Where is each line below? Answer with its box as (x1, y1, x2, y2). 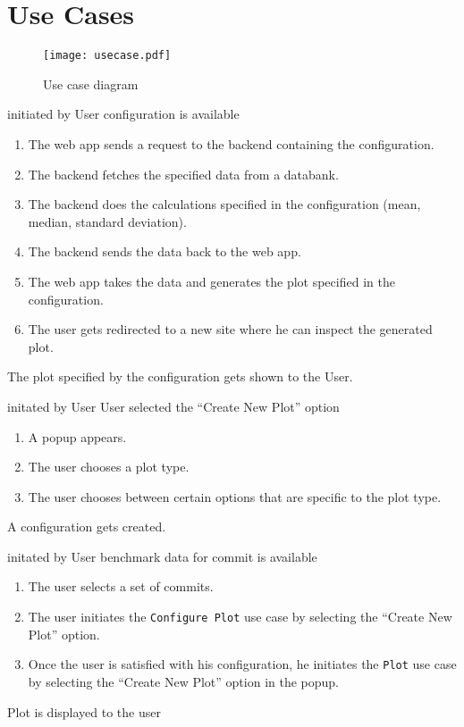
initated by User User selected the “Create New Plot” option (7, 397, 340, 415)
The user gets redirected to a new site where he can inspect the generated (28, 320, 433, 338)
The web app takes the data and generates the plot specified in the (28, 272, 395, 290)
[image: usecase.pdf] (43, 49, 172, 63)
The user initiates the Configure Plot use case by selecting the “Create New (28, 607, 452, 626)
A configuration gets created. (7, 517, 166, 536)
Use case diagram (43, 74, 139, 93)
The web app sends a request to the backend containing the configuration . (28, 134, 434, 153)
